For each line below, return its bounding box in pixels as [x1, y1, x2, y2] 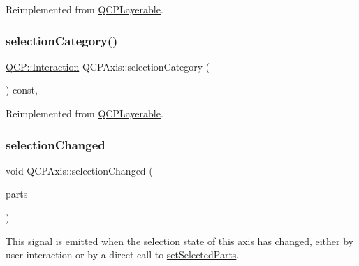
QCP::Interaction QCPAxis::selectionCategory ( [6, 59, 210, 73]
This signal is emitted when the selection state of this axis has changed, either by [6, 233, 353, 248]
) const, [6, 82, 38, 97]
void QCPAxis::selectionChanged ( [6, 163, 153, 177]
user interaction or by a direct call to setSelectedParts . [6, 247, 240, 262]
